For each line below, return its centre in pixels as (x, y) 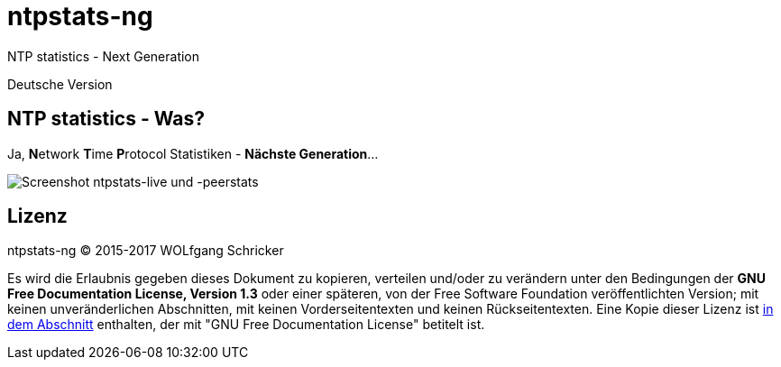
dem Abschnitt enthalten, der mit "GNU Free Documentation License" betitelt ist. (246, 325)
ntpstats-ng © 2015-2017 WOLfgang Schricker (146, 251)
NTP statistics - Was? (106, 119)
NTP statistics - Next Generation (104, 56)
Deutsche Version (60, 84)
